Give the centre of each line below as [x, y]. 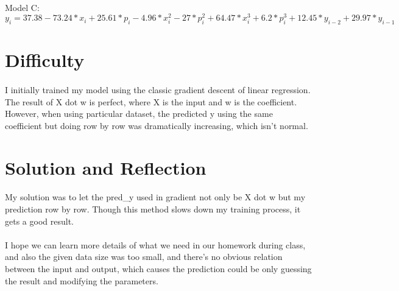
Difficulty [45, 60]
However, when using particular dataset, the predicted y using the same [139, 114]
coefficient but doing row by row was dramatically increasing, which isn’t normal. [157, 125]
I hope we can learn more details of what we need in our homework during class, [155, 244]
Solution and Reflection [106, 167]
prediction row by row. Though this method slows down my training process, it [153, 209]
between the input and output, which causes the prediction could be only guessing [158, 268]
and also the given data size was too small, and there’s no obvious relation [144, 257]
